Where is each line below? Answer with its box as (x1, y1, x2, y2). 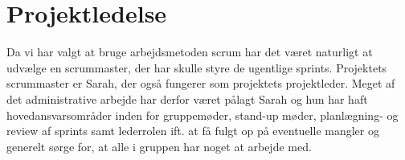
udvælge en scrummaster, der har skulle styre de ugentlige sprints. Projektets (6, 59, 387, 76)
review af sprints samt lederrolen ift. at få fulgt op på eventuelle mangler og (6, 122, 379, 139)
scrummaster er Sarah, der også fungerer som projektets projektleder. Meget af (6, 75, 395, 92)
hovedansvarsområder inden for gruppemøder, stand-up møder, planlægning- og (6, 106, 399, 123)
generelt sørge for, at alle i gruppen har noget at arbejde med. (6, 137, 312, 154)
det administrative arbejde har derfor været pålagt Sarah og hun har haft (6, 90, 368, 107)
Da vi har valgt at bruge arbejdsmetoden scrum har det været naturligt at (6, 43, 373, 60)
